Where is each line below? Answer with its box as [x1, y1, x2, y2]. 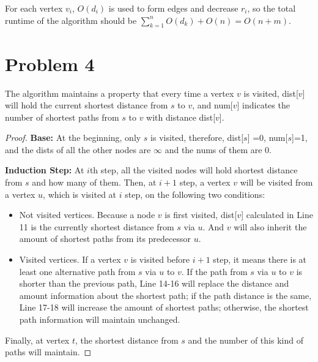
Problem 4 [5, 51, 95, 76]
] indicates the [237, 99, 290, 111]
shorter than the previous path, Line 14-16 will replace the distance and [19, 277, 289, 290]
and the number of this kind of [188, 333, 303, 346]
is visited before [130, 253, 190, 266]
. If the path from [181, 265, 248, 277]
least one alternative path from [19, 265, 136, 277]
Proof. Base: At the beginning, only [5, 131, 141, 144]
